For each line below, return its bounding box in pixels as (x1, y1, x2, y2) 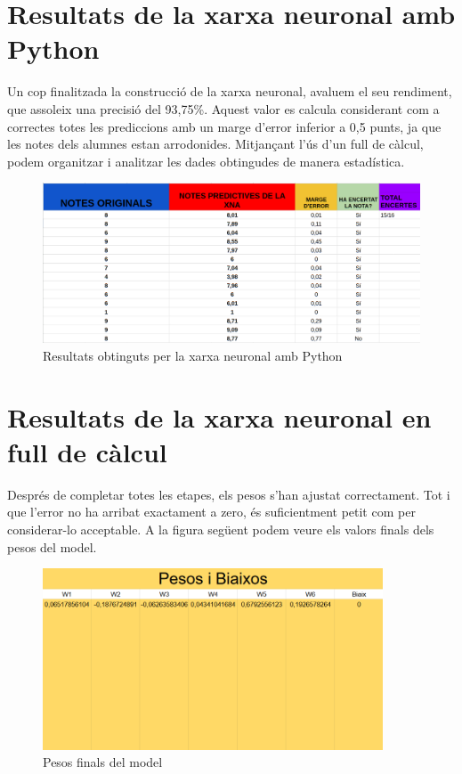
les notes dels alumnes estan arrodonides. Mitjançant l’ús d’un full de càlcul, (7, 134, 424, 153)
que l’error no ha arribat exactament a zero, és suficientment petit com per (7, 502, 416, 521)
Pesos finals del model (43, 753, 163, 771)
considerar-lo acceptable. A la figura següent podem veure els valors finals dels (7, 520, 434, 539)
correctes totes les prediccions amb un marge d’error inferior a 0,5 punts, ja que (7, 117, 442, 135)
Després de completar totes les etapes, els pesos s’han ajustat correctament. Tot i (7, 485, 450, 503)
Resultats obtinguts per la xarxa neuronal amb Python (43, 346, 343, 364)
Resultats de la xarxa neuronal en (7, 398, 432, 435)
